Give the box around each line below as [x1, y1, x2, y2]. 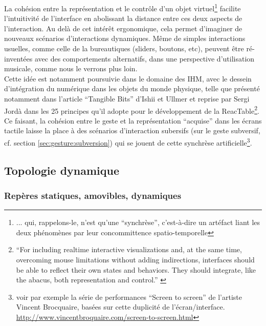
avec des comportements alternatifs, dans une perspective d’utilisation [34, 53, 255, 64]
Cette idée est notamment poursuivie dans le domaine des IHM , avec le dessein [4, 73, 252, 84]
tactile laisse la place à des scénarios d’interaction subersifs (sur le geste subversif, [4, 125, 260, 136]
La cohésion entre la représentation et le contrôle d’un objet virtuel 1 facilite [4, 2, 241, 13]
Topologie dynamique [4, 162, 120, 178]
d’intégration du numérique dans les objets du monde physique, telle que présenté [4, 83, 260, 94]
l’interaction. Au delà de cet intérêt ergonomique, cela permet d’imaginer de [4, 23, 242, 33]
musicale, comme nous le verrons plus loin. [4, 63, 138, 74]
